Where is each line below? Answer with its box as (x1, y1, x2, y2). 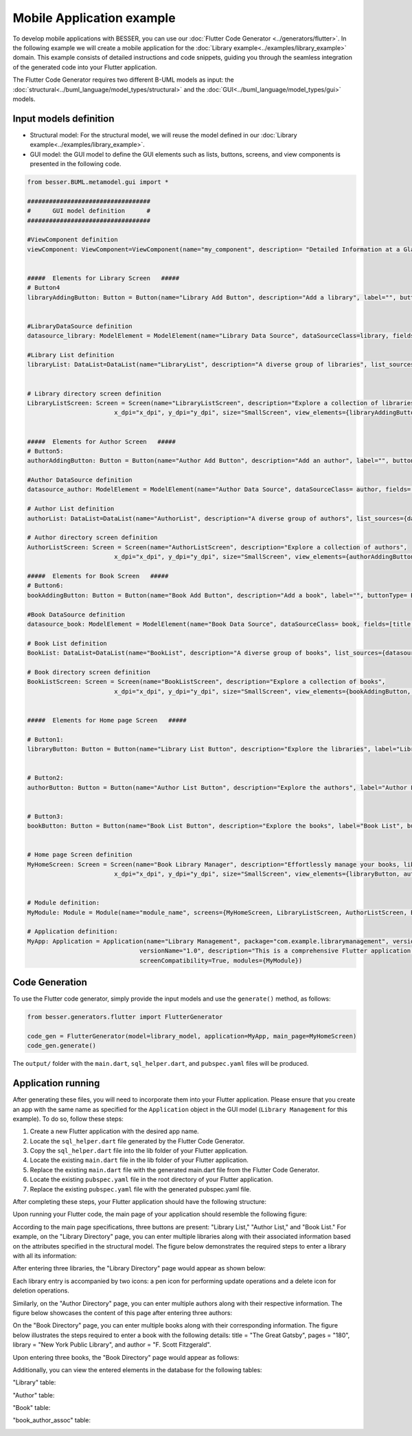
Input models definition (12, 113, 115, 124)
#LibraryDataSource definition (27, 322, 133, 330)
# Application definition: (27, 928, 118, 935)
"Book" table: (12, 1404, 51, 1412)
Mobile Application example (12, 10, 176, 25)
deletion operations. (12, 1286, 70, 1295)
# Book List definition (27, 639, 108, 647)
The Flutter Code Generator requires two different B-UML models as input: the (12, 76, 234, 84)
